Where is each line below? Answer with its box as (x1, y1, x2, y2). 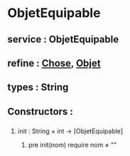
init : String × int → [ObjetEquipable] (17, 126, 123, 135)
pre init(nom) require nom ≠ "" (28, 140, 117, 149)
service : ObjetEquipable (7, 33, 119, 45)
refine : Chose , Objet (7, 57, 101, 69)
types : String (7, 82, 69, 94)
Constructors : (7, 105, 73, 118)
